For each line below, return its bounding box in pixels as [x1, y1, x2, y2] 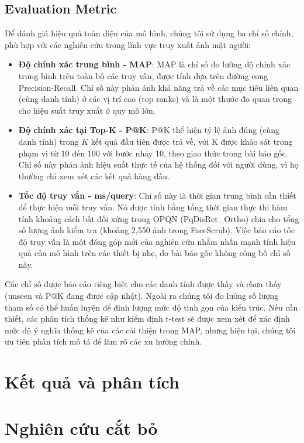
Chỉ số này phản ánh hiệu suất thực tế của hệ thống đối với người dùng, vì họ [18, 158, 299, 171]
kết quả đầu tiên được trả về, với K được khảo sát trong [91, 135, 293, 147]
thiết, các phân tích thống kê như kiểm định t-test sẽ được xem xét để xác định [5, 312, 290, 325]
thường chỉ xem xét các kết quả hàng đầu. [18, 169, 170, 182]
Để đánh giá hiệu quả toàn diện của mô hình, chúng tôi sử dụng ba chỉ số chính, [5, 27, 293, 39]
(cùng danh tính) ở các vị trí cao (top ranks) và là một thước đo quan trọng [18, 93, 292, 105]
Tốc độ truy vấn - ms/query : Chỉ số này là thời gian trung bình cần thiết [18, 189, 296, 202]
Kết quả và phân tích [5, 370, 179, 394]
